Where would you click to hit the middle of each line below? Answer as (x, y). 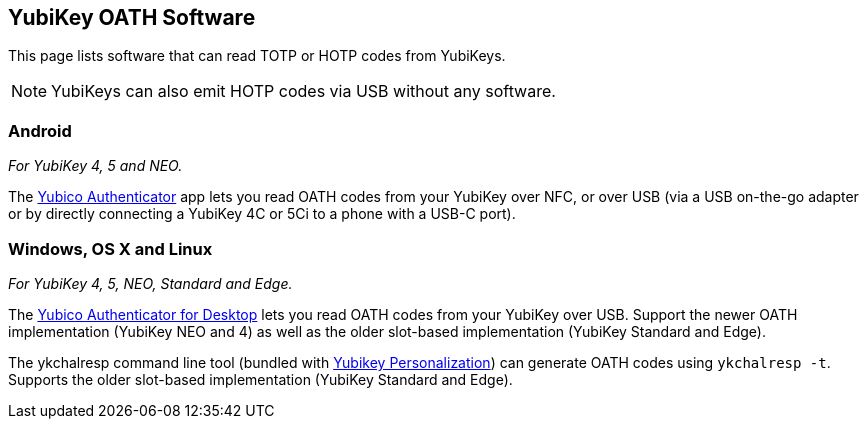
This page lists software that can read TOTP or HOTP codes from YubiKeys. (257, 56)
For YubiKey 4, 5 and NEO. (95, 166)
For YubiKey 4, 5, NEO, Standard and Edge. (150, 283)
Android (40, 130)
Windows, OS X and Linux (110, 248)
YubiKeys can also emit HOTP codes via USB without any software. (303, 91)
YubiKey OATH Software (132, 17)
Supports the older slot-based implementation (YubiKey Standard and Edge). (260, 379)
